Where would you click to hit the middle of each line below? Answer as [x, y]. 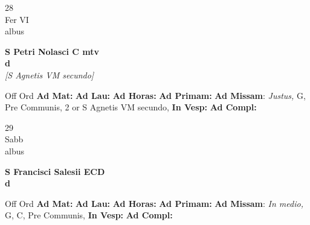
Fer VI [17, 19]
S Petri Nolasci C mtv [52, 51]
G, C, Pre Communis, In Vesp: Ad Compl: [89, 215]
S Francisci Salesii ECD [55, 171]
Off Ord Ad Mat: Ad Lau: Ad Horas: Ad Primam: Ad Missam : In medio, [154, 203]
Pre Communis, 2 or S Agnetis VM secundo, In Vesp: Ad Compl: [131, 107]
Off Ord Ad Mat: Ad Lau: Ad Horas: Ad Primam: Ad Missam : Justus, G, [155, 95]
